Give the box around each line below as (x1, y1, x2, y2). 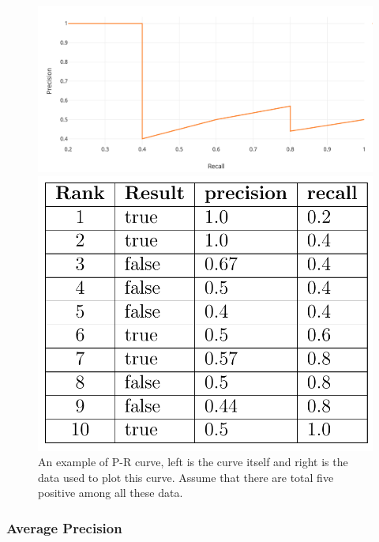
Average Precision (6, 518, 122, 537)
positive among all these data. (38, 484, 183, 501)
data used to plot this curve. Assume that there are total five (38, 469, 334, 485)
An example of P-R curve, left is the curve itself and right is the (38, 454, 348, 470)
